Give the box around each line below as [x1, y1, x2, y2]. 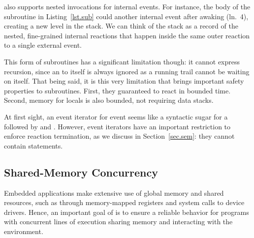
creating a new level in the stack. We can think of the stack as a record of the [4, 21, 238, 31]
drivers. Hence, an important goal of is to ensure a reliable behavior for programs [4, 207, 249, 217]
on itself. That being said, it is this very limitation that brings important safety [4, 76, 244, 86]
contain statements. [4, 140, 63, 150]
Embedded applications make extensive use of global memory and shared [4, 187, 224, 198]
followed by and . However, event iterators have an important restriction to [4, 121, 231, 131]
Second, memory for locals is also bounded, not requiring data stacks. [4, 95, 214, 105]
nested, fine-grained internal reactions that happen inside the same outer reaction [4, 30, 250, 40]
